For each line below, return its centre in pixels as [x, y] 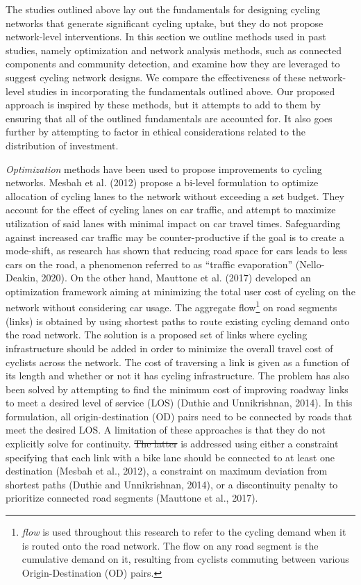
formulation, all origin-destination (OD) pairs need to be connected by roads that [179, 416]
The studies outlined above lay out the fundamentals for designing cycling [163, 9]
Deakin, [22, 278]
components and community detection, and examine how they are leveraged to [173, 64]
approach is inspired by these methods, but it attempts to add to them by [163, 105]
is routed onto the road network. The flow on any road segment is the [170, 545]
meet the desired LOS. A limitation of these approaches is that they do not [166, 430]
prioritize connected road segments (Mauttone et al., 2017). [132, 498]
